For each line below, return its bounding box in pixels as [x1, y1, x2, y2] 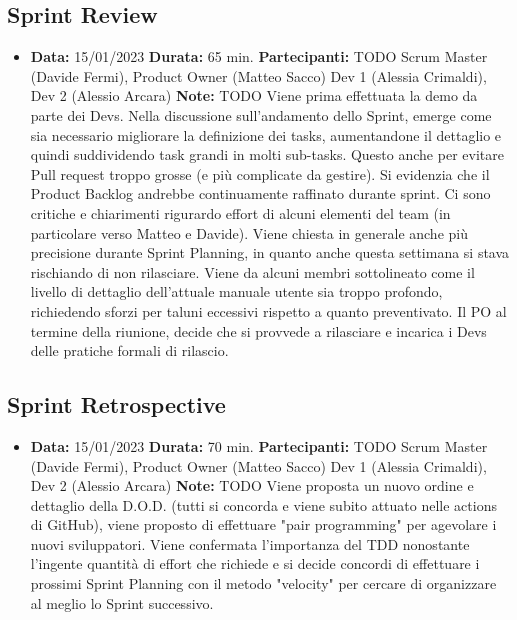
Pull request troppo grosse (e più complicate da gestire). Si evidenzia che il [30, 163, 490, 184]
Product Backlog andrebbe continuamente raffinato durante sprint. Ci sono [30, 183, 491, 204]
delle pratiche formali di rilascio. [30, 340, 229, 361]
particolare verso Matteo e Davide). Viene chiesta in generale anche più [30, 222, 468, 243]
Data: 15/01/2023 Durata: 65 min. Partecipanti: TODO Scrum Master [30, 46, 488, 67]
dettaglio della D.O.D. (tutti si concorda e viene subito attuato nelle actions [30, 494, 497, 515]
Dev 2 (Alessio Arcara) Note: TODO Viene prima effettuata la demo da [30, 85, 478, 106]
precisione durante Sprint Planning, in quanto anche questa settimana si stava [30, 242, 510, 263]
